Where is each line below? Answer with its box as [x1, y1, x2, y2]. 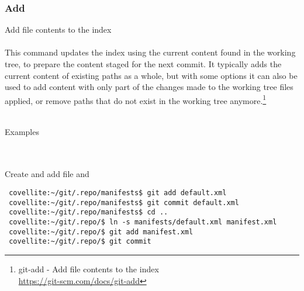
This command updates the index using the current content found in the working [5, 46, 296, 58]
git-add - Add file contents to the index [18, 262, 159, 275]
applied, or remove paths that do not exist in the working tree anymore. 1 [5, 92, 267, 106]
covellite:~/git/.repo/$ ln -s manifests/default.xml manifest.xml [9, 217, 277, 226]
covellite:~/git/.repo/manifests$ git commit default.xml [9, 198, 239, 207]
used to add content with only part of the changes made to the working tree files [5, 81, 293, 93]
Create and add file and [5, 168, 89, 180]
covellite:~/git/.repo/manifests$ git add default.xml [9, 189, 227, 197]
